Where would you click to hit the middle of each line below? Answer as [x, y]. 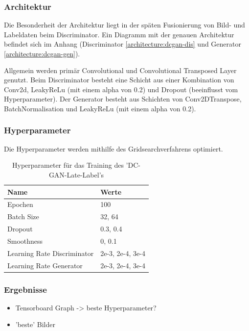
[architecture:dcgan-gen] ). [42, 53]
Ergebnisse [25, 289]
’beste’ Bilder [35, 324]
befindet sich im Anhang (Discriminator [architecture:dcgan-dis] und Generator [123, 44]
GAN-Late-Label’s [76, 174]
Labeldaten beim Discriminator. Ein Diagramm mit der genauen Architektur [119, 34]
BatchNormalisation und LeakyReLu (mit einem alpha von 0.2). [100, 108]
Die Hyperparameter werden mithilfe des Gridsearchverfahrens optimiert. [113, 148]
